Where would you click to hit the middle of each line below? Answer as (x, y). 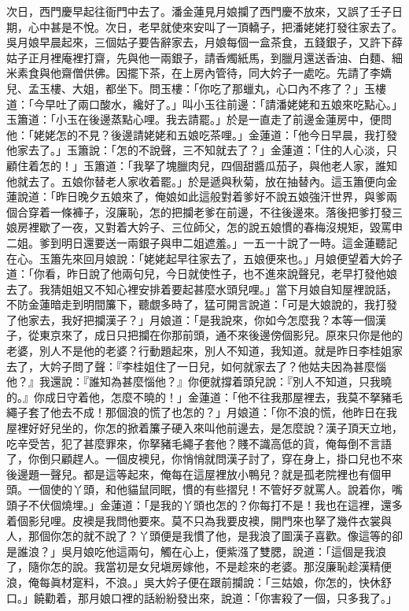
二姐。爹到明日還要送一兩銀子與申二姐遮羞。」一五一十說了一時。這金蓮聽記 (202, 242)
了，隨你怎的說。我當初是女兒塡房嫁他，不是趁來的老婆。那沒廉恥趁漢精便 (199, 567)
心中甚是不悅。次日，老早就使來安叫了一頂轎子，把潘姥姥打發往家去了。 (215, 26)
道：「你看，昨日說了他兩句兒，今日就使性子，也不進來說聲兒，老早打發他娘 (202, 274)
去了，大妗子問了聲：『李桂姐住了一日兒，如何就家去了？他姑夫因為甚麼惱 (196, 366)
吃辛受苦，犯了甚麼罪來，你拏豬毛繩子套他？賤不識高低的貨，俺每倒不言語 (199, 443)
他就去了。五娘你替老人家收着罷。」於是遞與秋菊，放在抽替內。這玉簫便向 (196, 181)
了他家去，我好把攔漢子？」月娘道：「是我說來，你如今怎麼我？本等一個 (191, 319)
